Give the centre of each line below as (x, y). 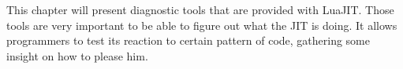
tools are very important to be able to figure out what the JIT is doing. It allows (202, 25)
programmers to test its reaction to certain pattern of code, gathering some (188, 40)
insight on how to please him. (77, 55)
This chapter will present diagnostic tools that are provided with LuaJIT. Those (200, 9)
